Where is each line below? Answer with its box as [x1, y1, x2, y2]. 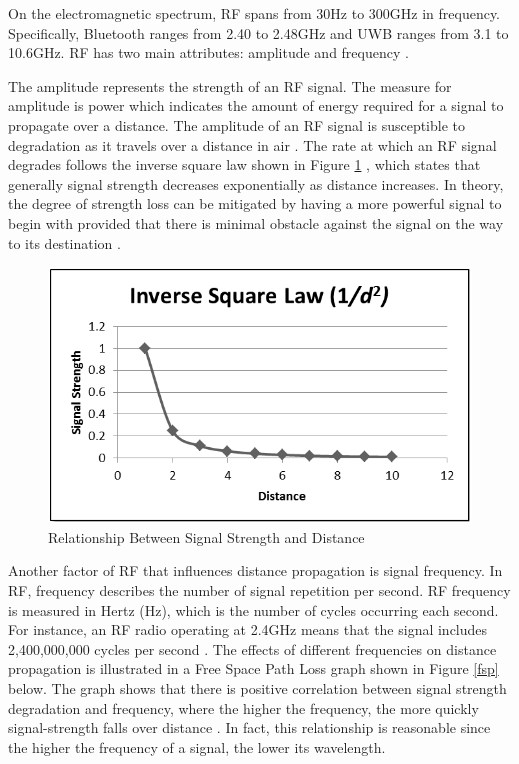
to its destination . [8, 232, 121, 253]
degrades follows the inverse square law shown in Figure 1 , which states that [8, 154, 481, 175]
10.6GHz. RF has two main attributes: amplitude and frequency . [8, 42, 409, 63]
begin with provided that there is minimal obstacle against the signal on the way [8, 212, 504, 233]
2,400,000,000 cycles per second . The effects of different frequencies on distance [8, 638, 497, 659]
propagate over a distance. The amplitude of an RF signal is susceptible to [8, 114, 466, 135]
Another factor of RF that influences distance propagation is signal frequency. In [8, 560, 503, 581]
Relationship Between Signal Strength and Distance [48, 526, 365, 547]
